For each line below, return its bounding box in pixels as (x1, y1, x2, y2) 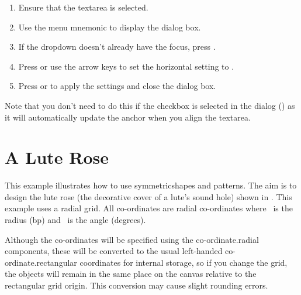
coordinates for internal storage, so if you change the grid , (79, 256, 288, 268)
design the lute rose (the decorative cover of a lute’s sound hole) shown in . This (5, 190, 292, 203)
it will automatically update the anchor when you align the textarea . (5, 111, 251, 123)
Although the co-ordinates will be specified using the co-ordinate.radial (5, 233, 259, 245)
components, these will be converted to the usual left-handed (5, 245, 223, 257)
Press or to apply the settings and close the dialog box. (18, 80, 216, 92)
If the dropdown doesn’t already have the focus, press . (18, 40, 216, 53)
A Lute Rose (5, 145, 109, 169)
